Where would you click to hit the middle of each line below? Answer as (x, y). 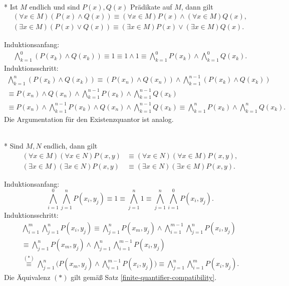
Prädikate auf (151, 6)
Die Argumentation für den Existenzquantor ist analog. (89, 119)
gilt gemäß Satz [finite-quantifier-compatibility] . (144, 277)
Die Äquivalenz (27, 277)
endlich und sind (55, 6)
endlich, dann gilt (71, 145)
